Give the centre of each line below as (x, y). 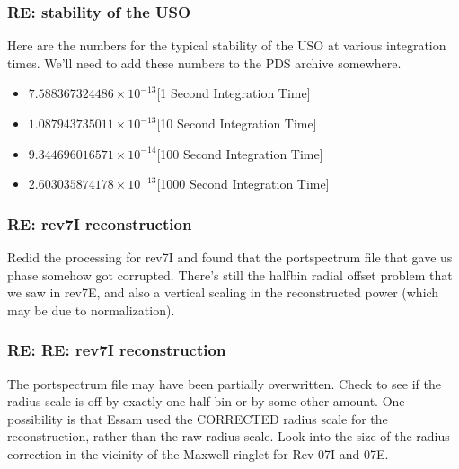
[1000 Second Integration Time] (243, 184)
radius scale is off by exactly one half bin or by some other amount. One (206, 401)
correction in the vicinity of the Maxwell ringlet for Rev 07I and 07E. (198, 453)
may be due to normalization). (91, 310)
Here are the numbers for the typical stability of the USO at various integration (227, 45)
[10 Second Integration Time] (237, 123)
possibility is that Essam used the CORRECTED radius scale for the (198, 418)
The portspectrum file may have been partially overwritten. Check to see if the (224, 383)
